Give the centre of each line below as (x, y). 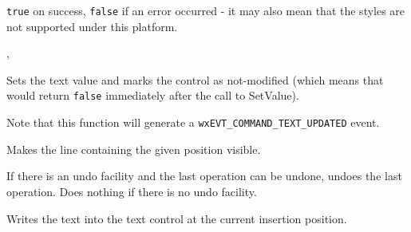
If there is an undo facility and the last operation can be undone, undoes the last (204, 176)
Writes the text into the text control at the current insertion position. (177, 218)
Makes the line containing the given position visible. (134, 149)
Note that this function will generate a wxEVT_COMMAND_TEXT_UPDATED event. (193, 122)
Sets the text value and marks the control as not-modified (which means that (195, 79)
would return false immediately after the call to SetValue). (153, 95)
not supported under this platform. (92, 26)
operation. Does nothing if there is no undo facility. (132, 191)
